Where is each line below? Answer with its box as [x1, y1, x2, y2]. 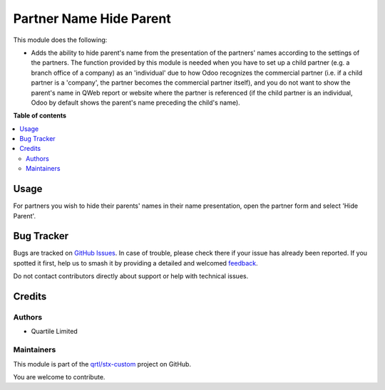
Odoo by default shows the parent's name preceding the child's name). [31, 98, 240, 107]
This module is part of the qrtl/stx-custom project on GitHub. [13, 359, 192, 368]
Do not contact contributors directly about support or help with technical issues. [13, 272, 249, 280]
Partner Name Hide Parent [13, 11, 171, 26]
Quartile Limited [31, 327, 78, 336]
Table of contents [13, 111, 67, 120]
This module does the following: [13, 36, 108, 44]
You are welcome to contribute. [13, 372, 106, 381]
